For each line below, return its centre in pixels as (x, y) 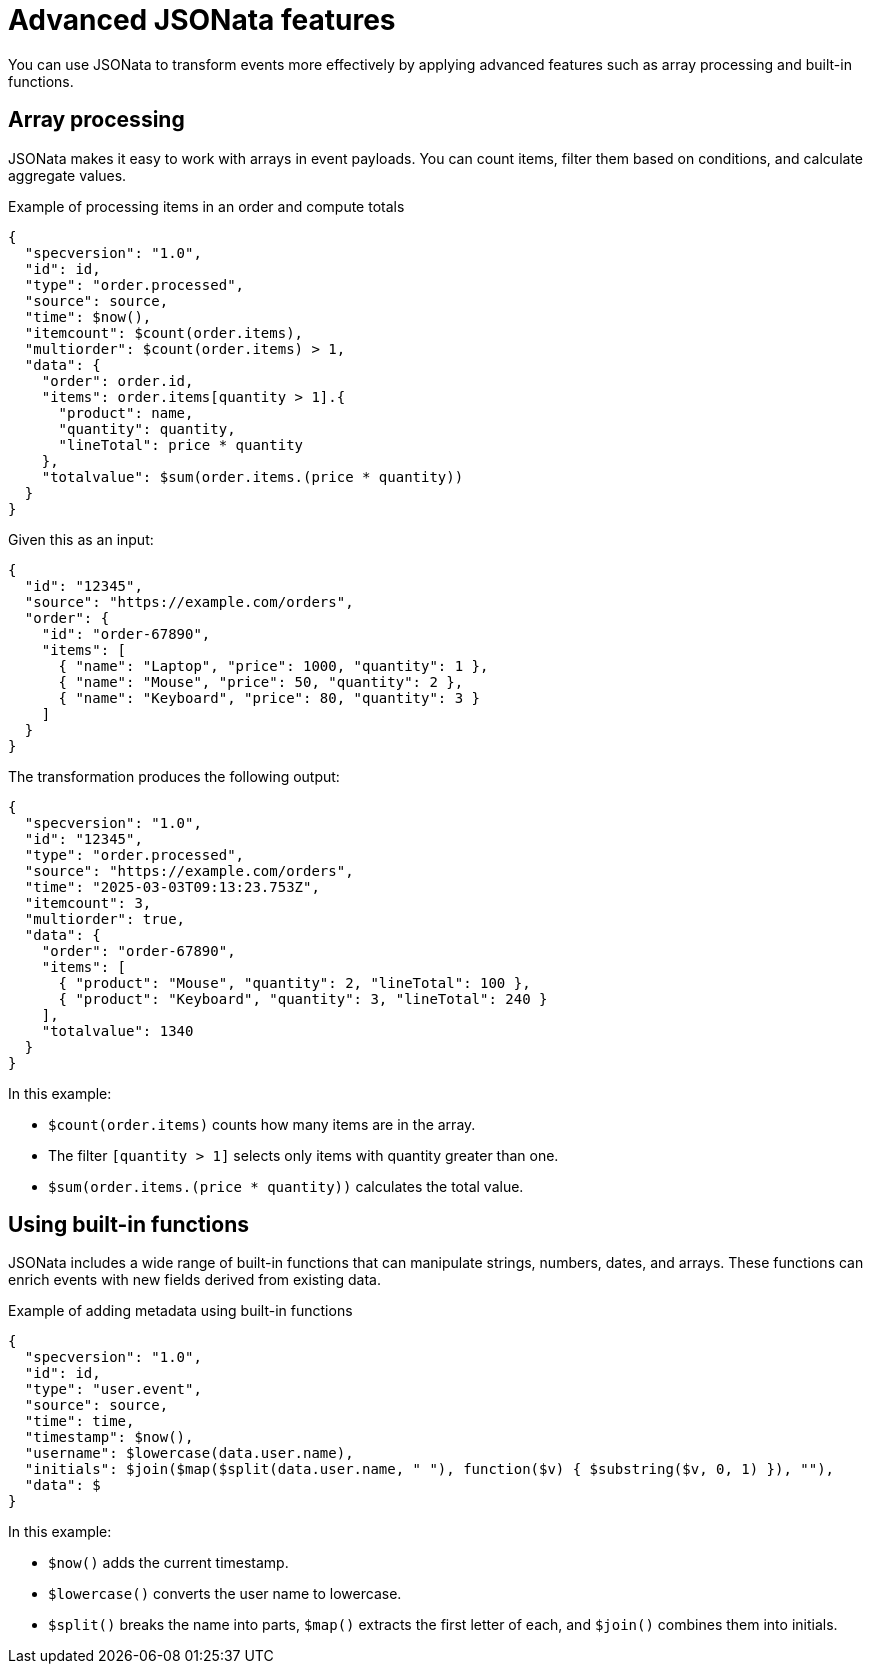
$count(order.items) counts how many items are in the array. (262, 1124)
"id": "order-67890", (126, 633)
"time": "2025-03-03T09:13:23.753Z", (172, 886)
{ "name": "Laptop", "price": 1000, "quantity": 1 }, (273, 665)
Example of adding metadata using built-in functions (180, 1311)
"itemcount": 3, (88, 902)
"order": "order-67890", (138, 950)
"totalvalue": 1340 (117, 1030)
